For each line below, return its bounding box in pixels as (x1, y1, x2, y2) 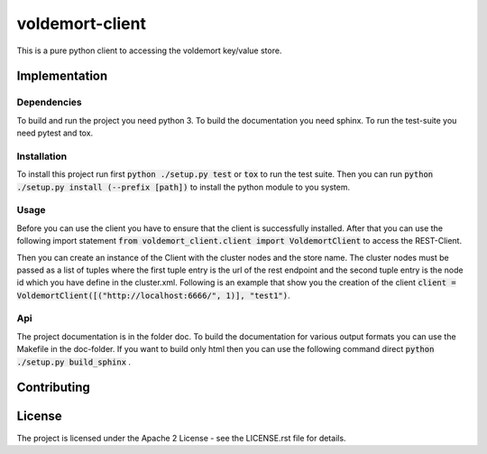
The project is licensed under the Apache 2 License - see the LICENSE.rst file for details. (16, 432, 346, 443)
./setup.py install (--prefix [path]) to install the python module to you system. (16, 181, 351, 192)
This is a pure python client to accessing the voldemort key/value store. (16, 45, 282, 56)
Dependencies (16, 96, 83, 108)
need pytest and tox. (16, 127, 94, 139)
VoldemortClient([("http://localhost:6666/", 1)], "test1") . (16, 290, 290, 301)
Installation (16, 150, 68, 162)
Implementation (16, 69, 108, 84)
